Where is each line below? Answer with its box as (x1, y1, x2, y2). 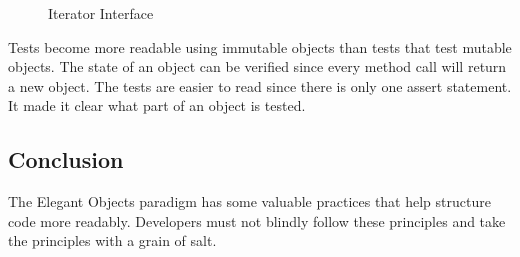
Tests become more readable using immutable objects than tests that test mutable (8, 36, 512, 57)
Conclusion (8, 144, 124, 175)
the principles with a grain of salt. (8, 230, 217, 251)
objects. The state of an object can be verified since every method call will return (8, 56, 507, 77)
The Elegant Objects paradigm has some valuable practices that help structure (8, 191, 491, 212)
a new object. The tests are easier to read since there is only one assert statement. (8, 75, 512, 96)
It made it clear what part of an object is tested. (8, 95, 306, 116)
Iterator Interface (48, 3, 154, 23)
